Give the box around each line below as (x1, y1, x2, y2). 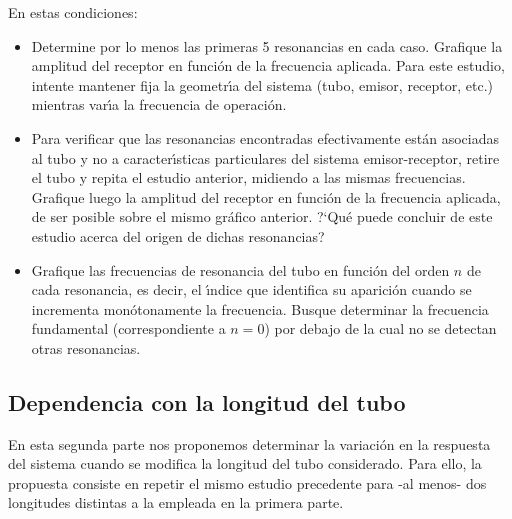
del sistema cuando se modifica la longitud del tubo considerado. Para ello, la (8, 453, 482, 474)
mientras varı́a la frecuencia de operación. (31, 94, 287, 115)
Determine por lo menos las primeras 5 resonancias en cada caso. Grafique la (31, 35, 503, 56)
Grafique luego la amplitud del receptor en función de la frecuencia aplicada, (31, 186, 501, 207)
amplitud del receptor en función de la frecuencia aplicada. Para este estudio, (31, 55, 505, 76)
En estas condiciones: (8, 2, 138, 22)
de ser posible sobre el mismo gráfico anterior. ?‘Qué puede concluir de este (31, 206, 493, 227)
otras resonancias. (31, 337, 141, 358)
